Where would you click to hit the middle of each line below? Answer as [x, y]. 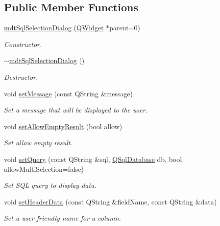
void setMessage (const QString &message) [68, 93]
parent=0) [125, 28]
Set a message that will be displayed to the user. [76, 110]
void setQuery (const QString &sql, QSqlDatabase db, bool [93, 159]
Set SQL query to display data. [50, 185]
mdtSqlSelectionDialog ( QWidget [54, 28]
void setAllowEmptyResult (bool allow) [63, 126]
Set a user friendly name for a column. [62, 218]
